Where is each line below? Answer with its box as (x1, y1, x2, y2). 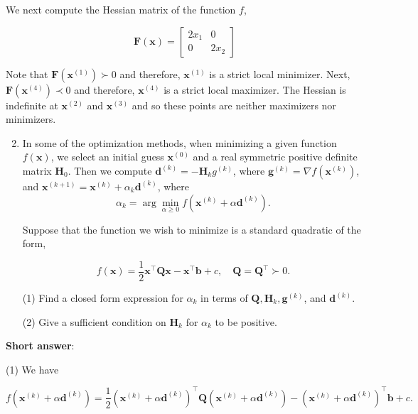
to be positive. (215, 314, 277, 329)
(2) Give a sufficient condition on (22, 314, 166, 329)
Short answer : (6, 338, 75, 353)
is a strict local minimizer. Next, (209, 66, 350, 81)
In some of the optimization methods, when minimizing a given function (22, 135, 337, 150)
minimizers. (6, 111, 56, 126)
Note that (6, 66, 48, 81)
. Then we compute (68, 163, 152, 178)
